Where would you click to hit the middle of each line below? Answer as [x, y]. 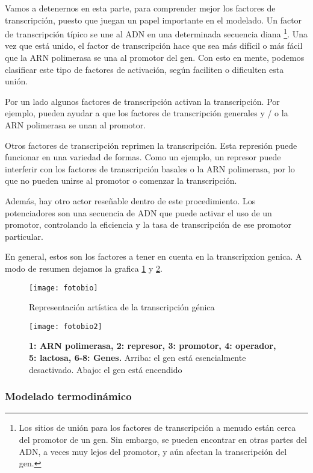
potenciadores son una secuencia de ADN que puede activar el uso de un [138, 212]
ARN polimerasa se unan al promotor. [76, 125]
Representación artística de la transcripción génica [122, 307]
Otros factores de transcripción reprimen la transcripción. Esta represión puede [151, 145]
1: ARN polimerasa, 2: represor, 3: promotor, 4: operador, [153, 346]
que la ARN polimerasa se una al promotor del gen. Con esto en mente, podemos [155, 58]
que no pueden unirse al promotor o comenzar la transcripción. [121, 180]
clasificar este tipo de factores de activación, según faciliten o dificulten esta [144, 69]
